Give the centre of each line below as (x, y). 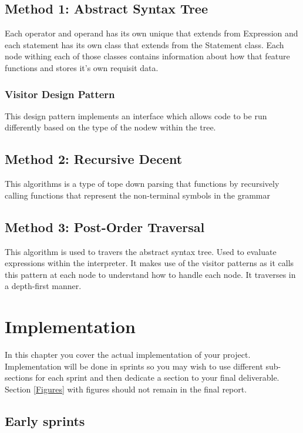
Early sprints (45, 420)
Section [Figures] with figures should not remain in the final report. (126, 389)
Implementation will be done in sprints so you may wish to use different (134, 366)
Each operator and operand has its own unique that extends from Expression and (151, 33)
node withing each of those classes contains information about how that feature (147, 56)
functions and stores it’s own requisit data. (82, 67)
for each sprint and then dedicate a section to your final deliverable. (157, 377)
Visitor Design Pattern (60, 94)
